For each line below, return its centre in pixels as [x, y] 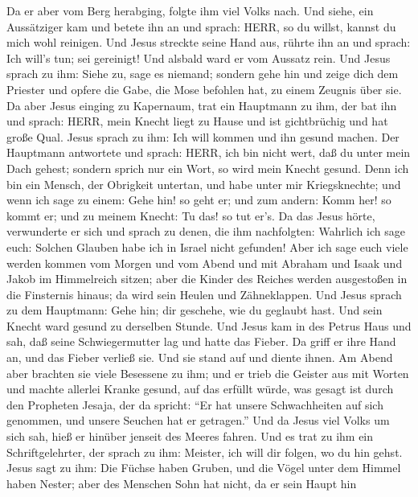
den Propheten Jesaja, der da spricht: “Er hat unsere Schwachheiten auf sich [195, 404]
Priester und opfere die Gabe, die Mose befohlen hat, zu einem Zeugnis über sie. [204, 89]
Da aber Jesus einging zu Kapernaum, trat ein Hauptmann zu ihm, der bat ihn [202, 105]
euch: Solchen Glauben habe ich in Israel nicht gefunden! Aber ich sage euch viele [207, 246]
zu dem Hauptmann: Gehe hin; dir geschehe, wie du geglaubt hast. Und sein [195, 310]
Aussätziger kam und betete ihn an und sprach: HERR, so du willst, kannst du [201, 26]
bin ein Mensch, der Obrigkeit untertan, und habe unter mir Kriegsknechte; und [204, 184]
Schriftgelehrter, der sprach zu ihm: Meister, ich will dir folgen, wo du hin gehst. [205, 452]
